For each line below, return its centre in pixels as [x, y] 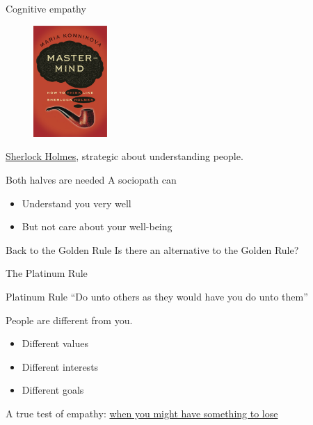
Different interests [60, 366]
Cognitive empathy [46, 8]
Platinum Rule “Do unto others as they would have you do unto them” [157, 296]
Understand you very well [77, 203]
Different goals [53, 390]
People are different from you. [69, 320]
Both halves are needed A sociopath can [91, 179]
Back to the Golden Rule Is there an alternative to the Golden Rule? [152, 249]
